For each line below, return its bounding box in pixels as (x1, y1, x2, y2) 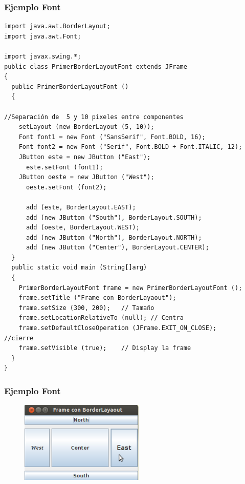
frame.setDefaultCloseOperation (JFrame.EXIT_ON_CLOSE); (18, 324, 217, 332)
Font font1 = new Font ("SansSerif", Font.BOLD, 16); (18, 133, 206, 141)
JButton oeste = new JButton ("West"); (18, 173, 154, 181)
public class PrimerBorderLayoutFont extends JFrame (4, 63, 187, 70)
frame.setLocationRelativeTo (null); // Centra (18, 314, 184, 322)
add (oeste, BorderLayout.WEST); (26, 224, 140, 231)
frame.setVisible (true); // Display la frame (18, 344, 191, 352)
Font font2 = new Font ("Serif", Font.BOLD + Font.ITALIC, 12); (18, 143, 242, 151)
